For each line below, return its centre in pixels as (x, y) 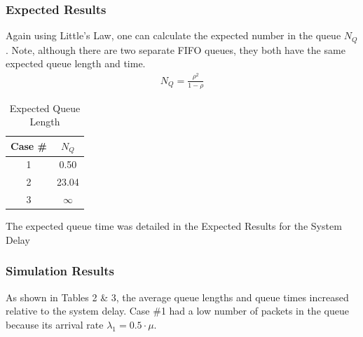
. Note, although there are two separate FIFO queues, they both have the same (176, 49)
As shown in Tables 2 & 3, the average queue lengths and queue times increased (177, 297)
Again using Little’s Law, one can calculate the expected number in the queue (173, 35)
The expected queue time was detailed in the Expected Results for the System (174, 226)
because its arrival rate (55, 324)
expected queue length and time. (76, 63)
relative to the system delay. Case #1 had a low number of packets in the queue (177, 311)
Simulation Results (60, 271)
